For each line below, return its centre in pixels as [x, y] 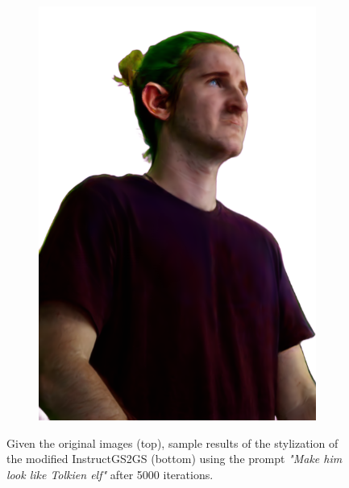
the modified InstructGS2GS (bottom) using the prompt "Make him [174, 459]
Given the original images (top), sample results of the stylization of [172, 443]
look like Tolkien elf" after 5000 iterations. [110, 474]
